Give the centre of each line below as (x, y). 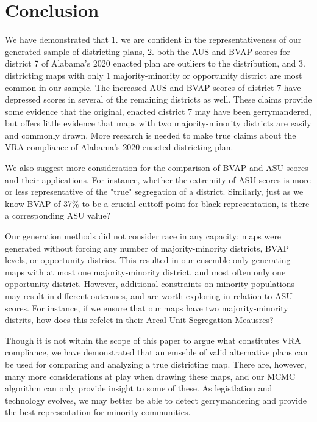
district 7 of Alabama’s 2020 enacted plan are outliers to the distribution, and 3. (155, 63)
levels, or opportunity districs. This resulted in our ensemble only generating (148, 260)
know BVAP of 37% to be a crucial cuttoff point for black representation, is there (157, 203)
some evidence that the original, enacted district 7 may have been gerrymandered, (158, 111)
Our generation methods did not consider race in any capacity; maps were (143, 236)
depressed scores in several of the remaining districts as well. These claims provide (158, 99)
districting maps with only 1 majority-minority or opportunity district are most (154, 75)
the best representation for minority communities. (98, 412)
